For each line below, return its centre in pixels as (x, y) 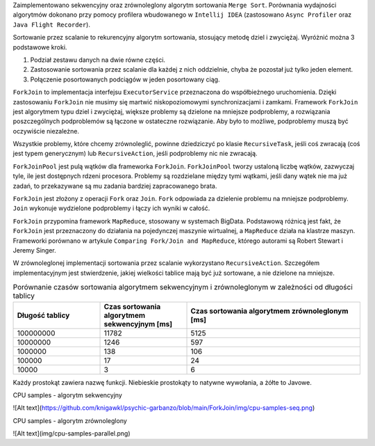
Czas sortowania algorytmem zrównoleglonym (269, 311)
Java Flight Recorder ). (51, 24)
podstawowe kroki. (40, 47)
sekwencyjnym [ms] (138, 324)
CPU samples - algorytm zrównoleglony (70, 420)
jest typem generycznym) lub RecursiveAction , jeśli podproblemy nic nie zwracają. (135, 154)
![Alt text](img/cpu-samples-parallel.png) (72, 433)
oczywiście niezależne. (46, 131)
